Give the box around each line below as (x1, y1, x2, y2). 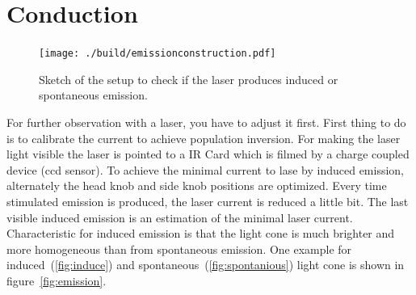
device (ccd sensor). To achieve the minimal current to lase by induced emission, (6, 161, 404, 178)
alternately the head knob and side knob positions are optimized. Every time (6, 177, 387, 194)
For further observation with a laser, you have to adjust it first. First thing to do (6, 113, 406, 130)
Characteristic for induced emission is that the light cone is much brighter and (6, 225, 395, 242)
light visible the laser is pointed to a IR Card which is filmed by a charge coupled (6, 145, 410, 162)
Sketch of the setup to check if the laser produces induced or (39, 70, 338, 87)
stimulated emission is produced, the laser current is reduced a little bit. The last (6, 192, 409, 209)
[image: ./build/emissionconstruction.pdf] (39, 48, 276, 60)
